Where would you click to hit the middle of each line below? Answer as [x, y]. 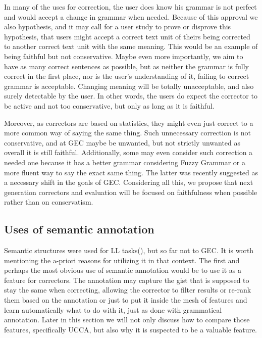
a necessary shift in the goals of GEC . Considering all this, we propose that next [129, 182]
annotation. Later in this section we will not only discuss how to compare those [127, 320]
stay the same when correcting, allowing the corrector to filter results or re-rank [128, 290]
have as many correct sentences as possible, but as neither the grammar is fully [126, 66]
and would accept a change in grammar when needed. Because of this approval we [131, 16]
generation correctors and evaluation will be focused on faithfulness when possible [131, 192]
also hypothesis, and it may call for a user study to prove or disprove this [118, 27]
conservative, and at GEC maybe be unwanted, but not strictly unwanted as [122, 142]
